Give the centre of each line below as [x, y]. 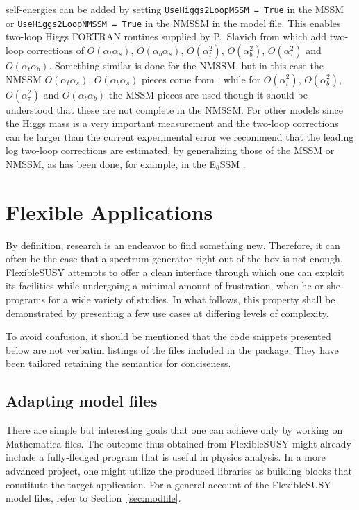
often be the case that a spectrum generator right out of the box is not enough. [174, 258]
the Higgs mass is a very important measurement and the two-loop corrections [172, 123]
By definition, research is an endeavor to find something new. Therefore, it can [173, 245]
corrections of [55, 50]
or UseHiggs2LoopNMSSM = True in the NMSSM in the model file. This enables [173, 23]
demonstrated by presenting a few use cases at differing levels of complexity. [167, 313]
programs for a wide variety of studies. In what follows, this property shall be [170, 299]
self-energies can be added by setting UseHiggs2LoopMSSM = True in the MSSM [175, 9]
